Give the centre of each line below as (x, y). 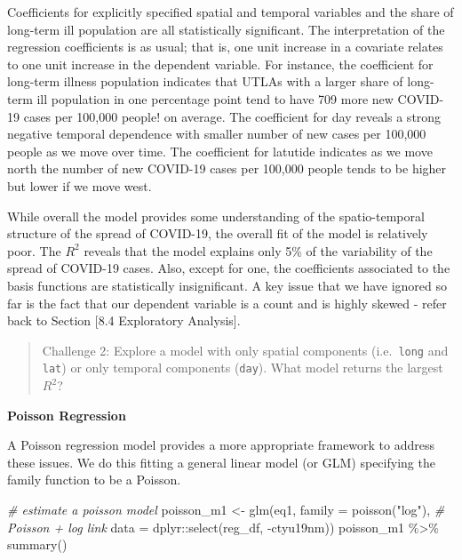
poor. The (34, 250)
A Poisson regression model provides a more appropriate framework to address (221, 445)
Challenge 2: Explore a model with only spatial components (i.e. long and (245, 350)
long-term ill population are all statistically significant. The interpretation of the (226, 29)
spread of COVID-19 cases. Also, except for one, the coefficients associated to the (229, 268)
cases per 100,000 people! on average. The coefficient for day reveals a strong (232, 116)
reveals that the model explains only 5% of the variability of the (258, 250)
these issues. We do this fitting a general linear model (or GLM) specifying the (221, 462)
